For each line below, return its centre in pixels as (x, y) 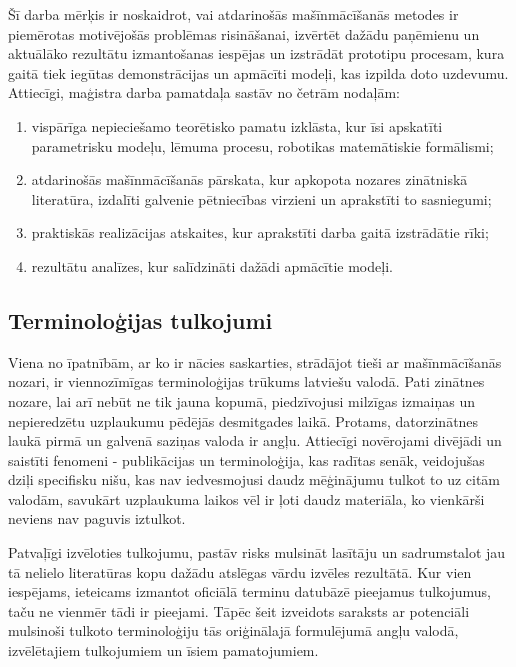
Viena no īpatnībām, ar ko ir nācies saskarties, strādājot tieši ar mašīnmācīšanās (255, 361)
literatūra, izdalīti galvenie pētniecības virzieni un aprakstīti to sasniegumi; (261, 198)
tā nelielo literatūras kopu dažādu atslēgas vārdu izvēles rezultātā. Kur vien (240, 571)
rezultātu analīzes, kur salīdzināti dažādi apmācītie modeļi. (212, 265)
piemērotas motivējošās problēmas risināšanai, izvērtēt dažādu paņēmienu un (244, 33)
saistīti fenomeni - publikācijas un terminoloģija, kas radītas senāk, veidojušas (246, 459)
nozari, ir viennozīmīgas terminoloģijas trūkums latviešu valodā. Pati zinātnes (246, 381)
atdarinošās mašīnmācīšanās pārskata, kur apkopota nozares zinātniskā (249, 179)
